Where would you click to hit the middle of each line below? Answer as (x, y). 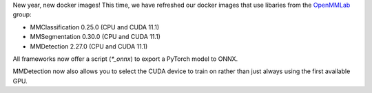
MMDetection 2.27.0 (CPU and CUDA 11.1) (89, 46)
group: (22, 14)
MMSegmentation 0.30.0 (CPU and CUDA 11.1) (95, 37)
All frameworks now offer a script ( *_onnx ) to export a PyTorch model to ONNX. (125, 59)
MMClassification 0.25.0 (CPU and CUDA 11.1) (95, 27)
